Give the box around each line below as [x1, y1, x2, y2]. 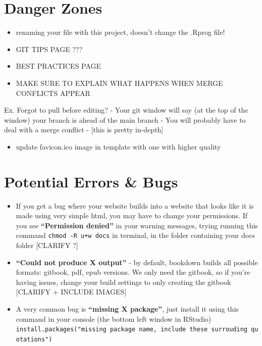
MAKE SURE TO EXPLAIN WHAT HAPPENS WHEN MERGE [16, 77, 223, 88]
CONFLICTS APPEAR [16, 87, 90, 98]
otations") [16, 335, 53, 343]
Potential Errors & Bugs [4, 171, 178, 191]
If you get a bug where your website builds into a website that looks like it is [16, 200, 254, 211]
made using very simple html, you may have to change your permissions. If [16, 210, 247, 221]
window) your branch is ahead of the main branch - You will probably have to [4, 114, 246, 125]
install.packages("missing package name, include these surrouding [16, 326, 247, 333]
